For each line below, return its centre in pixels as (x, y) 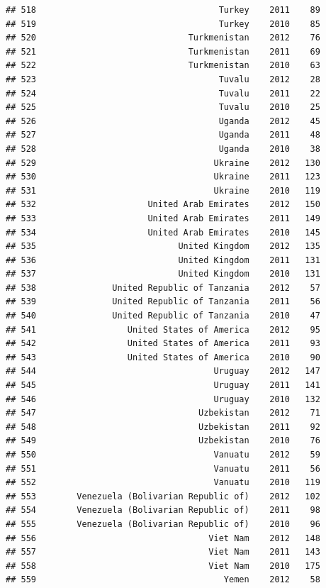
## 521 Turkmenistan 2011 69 (163, 51)
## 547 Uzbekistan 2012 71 (163, 413)
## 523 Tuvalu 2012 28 (163, 79)
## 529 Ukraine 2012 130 (163, 163)
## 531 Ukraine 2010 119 (163, 190)
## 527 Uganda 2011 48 (163, 135)
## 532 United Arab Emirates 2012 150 (163, 205)
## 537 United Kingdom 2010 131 (163, 274)
